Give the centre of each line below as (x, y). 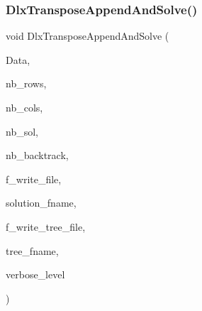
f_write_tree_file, (46, 226)
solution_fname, (41, 203)
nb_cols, (24, 107)
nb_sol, (22, 131)
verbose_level (35, 274)
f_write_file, (34, 179)
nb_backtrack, (37, 155)
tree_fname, (32, 250)
